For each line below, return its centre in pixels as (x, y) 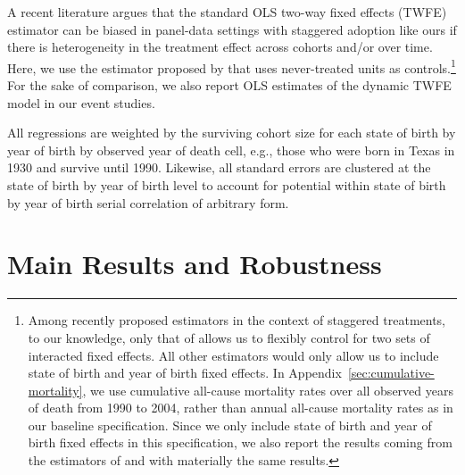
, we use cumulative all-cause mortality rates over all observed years (268, 390)
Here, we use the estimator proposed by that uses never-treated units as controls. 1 (232, 66)
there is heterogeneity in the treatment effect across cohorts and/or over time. (220, 47)
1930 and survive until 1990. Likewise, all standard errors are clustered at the (219, 167)
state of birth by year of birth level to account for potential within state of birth (227, 185)
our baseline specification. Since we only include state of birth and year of (230, 425)
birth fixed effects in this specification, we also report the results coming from (240, 442)
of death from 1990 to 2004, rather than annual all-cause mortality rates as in (241, 408)
